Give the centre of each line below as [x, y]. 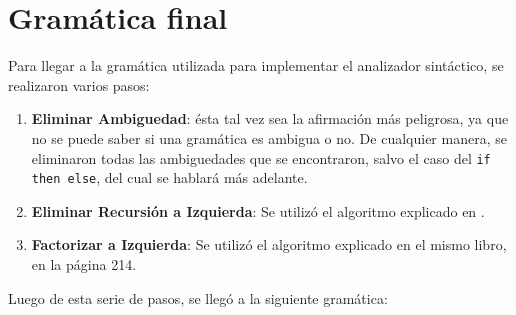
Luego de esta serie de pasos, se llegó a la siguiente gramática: [198, 297]
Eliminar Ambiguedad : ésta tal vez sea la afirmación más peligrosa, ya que [270, 118]
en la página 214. [84, 264]
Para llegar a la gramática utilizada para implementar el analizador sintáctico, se [256, 65]
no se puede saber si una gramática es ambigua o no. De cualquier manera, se [269, 137]
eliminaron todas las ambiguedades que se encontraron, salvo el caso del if [261, 157]
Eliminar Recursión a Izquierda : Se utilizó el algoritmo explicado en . [258, 210]
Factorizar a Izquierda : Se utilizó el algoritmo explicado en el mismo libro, [269, 244]
